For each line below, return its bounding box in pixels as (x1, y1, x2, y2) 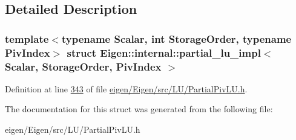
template (5, 31, 49, 46)
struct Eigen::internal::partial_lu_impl (67, 45, 261, 60)
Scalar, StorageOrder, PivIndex (5, 59, 162, 74)
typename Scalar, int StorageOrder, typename (61, 31, 292, 46)
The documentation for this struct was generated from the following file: (5, 103, 273, 115)
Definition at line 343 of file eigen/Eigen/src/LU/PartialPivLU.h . (5, 82, 248, 95)
